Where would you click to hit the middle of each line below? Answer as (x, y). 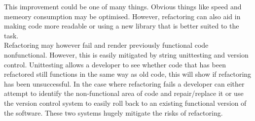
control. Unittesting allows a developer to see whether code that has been (115, 64)
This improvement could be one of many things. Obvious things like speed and (123, 6)
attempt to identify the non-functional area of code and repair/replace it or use (124, 93)
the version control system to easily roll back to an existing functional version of (125, 103)
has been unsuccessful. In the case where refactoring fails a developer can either (124, 83)
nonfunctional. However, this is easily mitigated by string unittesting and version (126, 54)
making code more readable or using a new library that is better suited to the (122, 26)
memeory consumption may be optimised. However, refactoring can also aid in (122, 16)
